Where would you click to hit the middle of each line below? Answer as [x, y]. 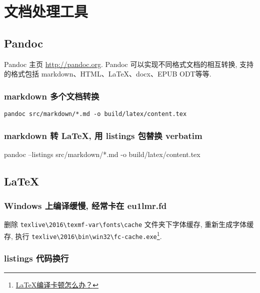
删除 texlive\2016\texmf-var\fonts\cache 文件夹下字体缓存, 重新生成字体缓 [129, 224]
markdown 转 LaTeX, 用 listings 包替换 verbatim [103, 135]
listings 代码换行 [36, 258]
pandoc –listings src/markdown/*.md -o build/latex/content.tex [102, 154]
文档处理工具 [46, 11]
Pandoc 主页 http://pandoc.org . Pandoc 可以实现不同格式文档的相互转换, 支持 [129, 64]
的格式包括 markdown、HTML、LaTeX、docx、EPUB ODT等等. [108, 74]
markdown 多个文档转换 [52, 96]
